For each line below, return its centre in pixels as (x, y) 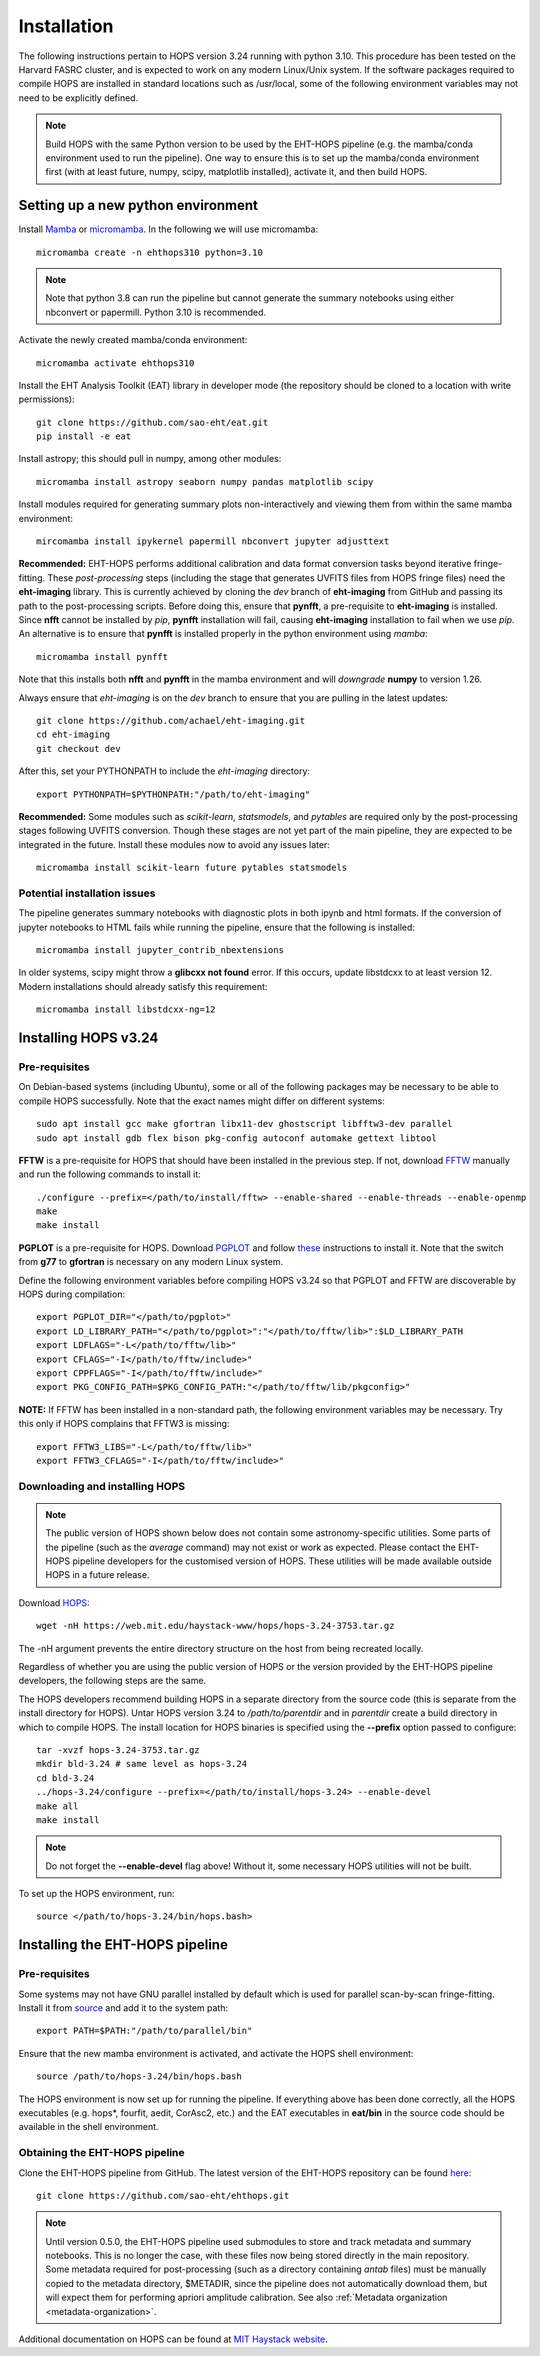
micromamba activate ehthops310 (115, 363)
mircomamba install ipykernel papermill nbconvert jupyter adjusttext (213, 541)
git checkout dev (78, 748)
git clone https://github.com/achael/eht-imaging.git (170, 720)
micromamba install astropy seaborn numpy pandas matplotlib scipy (205, 481)
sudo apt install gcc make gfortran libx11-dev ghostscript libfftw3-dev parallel (244, 1124)
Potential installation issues (87, 893)
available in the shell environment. (88, 2127)
